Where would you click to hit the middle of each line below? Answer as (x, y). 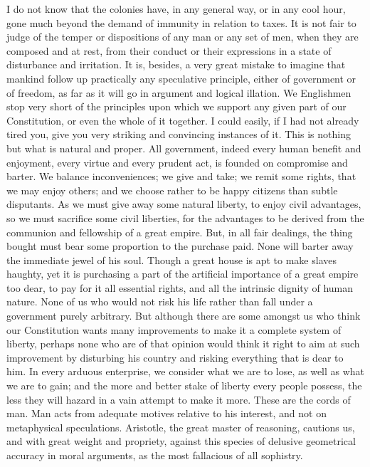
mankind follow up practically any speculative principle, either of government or (181, 78)
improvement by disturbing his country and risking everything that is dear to (175, 357)
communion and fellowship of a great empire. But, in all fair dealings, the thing (180, 232)
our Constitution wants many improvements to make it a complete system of (174, 329)
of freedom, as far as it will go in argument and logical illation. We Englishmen (179, 92)
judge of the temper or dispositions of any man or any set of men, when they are (183, 37)
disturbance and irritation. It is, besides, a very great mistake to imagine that (176, 64)
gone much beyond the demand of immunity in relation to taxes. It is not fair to (181, 22)
